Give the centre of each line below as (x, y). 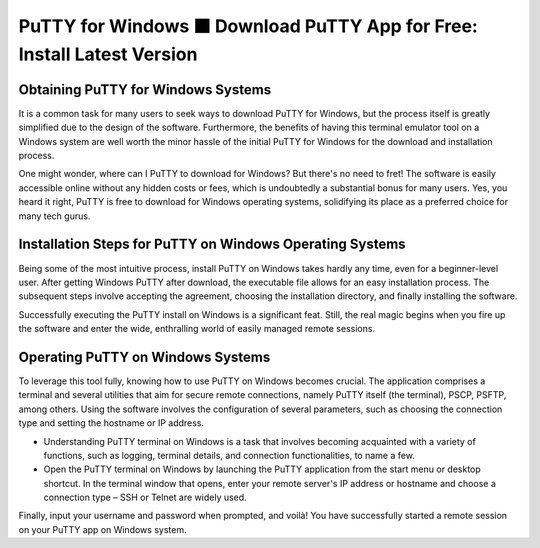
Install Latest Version (108, 54)
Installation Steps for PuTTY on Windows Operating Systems (212, 244)
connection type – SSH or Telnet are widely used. (145, 497)
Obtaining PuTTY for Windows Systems (145, 89)
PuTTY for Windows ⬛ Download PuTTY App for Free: (248, 26)
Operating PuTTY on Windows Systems (144, 356)
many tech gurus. (54, 216)
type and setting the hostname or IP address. (111, 423)
